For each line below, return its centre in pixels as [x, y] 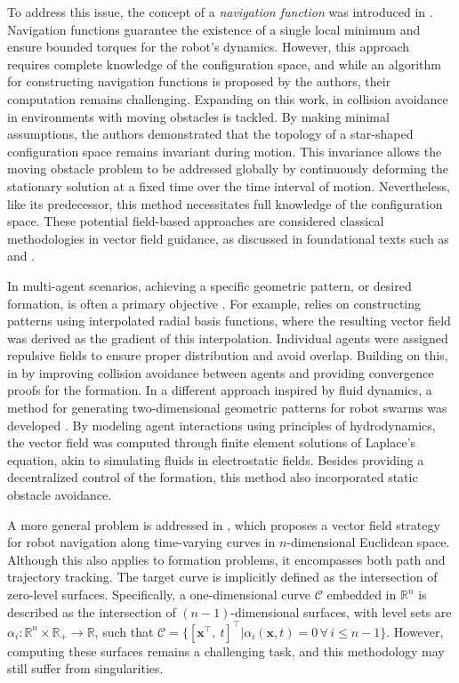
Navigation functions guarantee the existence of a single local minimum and [214, 29]
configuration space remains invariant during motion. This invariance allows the [225, 151]
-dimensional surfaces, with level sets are [341, 611]
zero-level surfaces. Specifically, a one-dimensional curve [159, 594]
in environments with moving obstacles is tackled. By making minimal [198, 116]
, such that [124, 631]
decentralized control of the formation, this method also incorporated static [213, 477]
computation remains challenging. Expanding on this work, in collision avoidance [228, 98]
